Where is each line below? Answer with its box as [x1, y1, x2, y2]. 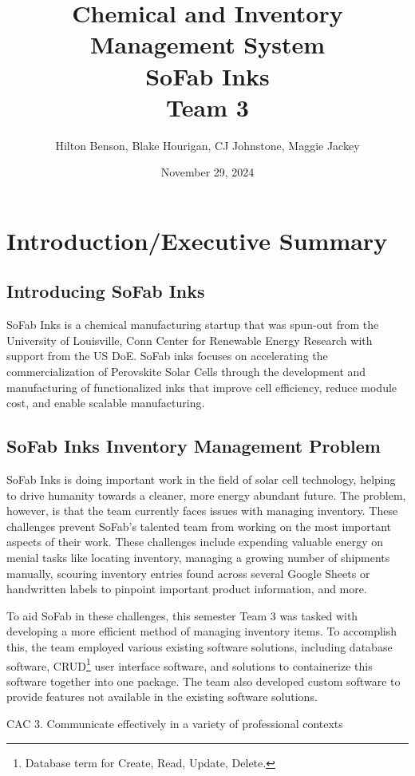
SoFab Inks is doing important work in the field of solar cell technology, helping [6, 471, 396, 488]
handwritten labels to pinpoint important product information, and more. [6, 580, 367, 597]
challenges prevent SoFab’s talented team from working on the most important [6, 517, 392, 534]
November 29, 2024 [160, 164, 255, 180]
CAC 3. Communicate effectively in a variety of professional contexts [6, 715, 343, 731]
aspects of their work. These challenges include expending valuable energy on [6, 533, 384, 550]
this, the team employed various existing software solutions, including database [6, 638, 393, 655]
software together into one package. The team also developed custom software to [6, 672, 401, 689]
